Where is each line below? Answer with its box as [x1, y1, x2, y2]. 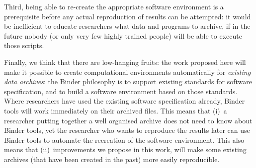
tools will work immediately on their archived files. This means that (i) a [4, 105, 227, 115]
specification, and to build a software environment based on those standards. [4, 86, 238, 96]
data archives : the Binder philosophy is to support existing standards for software [4, 76, 252, 87]
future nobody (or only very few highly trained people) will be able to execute [4, 30, 242, 41]
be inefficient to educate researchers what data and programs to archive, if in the [4, 21, 251, 31]
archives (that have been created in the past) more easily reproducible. [4, 154, 220, 164]
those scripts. [4, 40, 44, 51]
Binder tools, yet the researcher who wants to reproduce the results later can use [4, 125, 250, 135]
